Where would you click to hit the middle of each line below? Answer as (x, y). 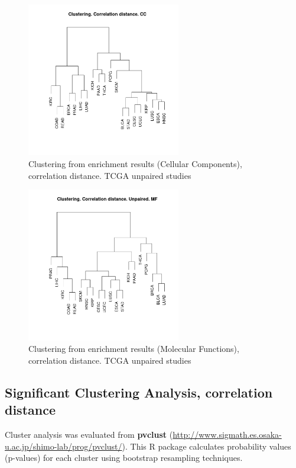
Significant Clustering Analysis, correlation (139, 392)
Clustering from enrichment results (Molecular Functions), (134, 349)
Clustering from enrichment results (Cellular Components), (135, 163)
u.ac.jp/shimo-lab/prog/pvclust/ (64, 446)
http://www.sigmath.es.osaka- (227, 434)
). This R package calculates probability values (206, 446)
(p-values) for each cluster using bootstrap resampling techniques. (124, 458)
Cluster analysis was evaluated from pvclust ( (89, 434)
